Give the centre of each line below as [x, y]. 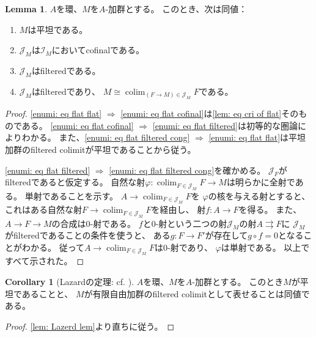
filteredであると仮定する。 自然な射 [75, 182]
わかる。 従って [53, 247]
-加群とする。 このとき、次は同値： [176, 9]
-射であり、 [190, 247]
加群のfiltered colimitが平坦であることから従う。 [101, 149]
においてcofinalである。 [98, 50]
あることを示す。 [84, 195]
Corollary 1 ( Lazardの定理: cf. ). [69, 281]
